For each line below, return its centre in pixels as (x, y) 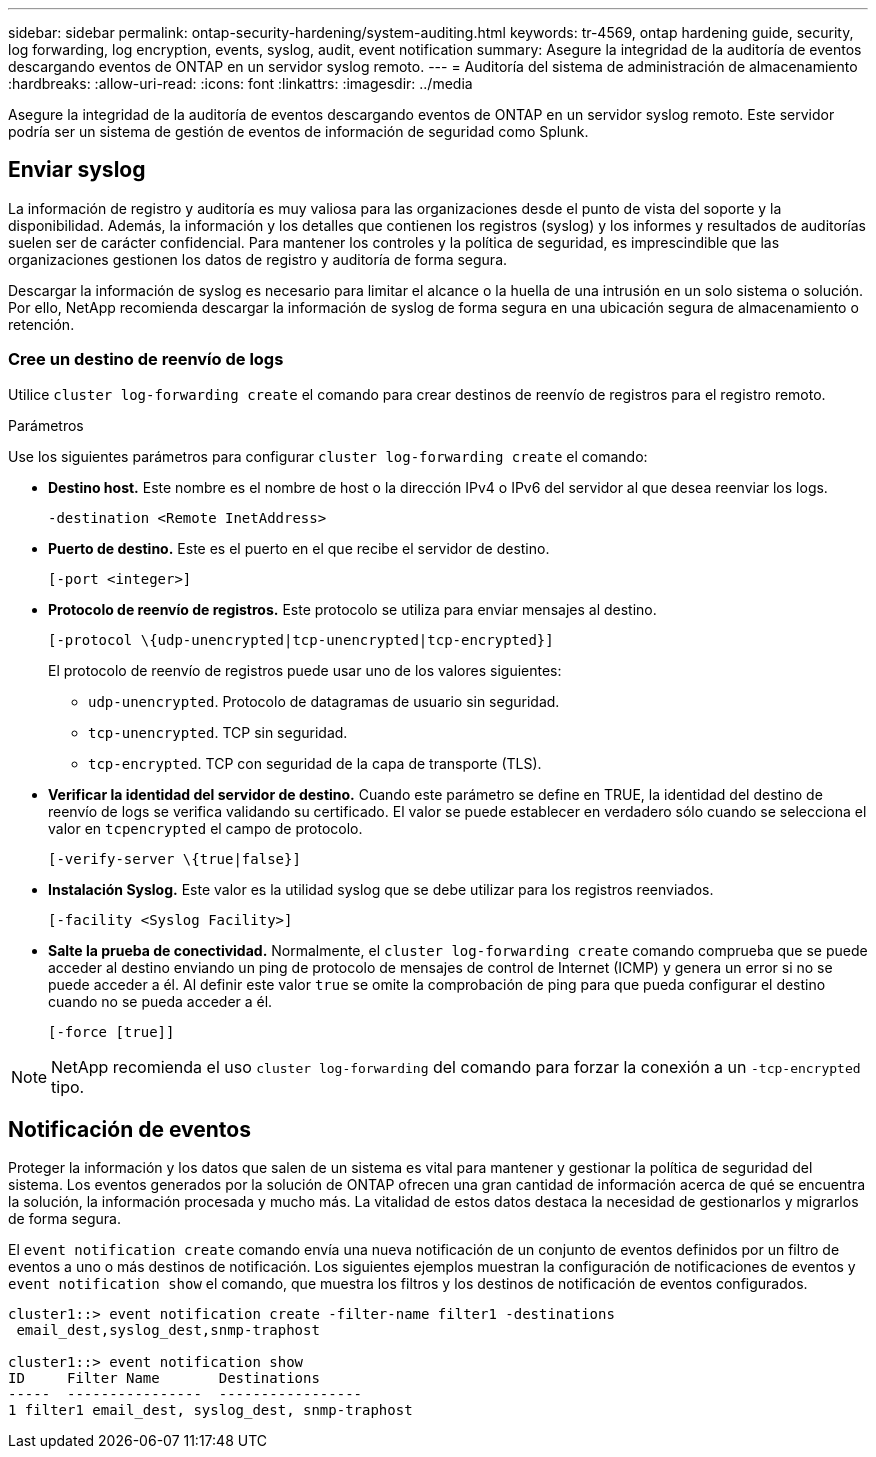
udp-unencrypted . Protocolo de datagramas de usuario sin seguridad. (324, 701)
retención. (41, 324)
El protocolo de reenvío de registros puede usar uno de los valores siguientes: (305, 670)
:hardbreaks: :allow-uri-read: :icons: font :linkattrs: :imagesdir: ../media (240, 83)
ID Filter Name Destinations (164, 1378)
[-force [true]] (111, 1031)
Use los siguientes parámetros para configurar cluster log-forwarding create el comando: (328, 456)
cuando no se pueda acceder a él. (160, 1001)
